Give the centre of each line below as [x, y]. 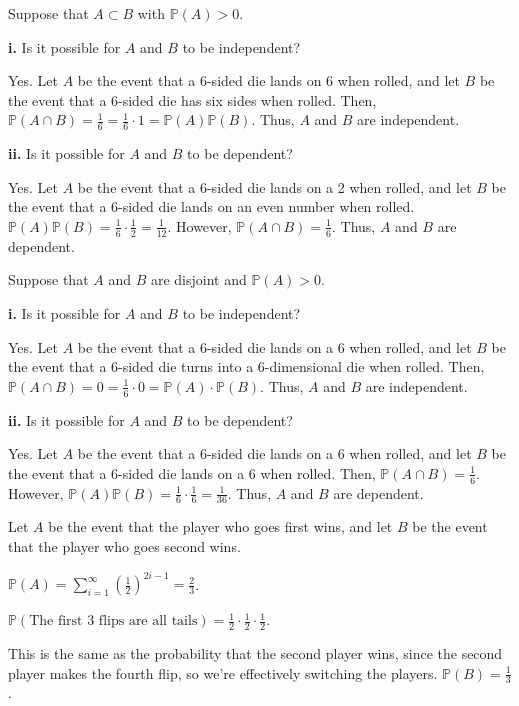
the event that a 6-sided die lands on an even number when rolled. [211, 206]
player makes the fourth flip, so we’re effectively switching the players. [223, 672]
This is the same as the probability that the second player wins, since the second [255, 652]
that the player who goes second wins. [124, 546]
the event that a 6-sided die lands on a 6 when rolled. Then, [192, 472]
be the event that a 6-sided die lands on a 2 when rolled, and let [274, 186]
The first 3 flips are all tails [113, 621]
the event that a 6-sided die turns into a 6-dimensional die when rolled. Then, [246, 366]
